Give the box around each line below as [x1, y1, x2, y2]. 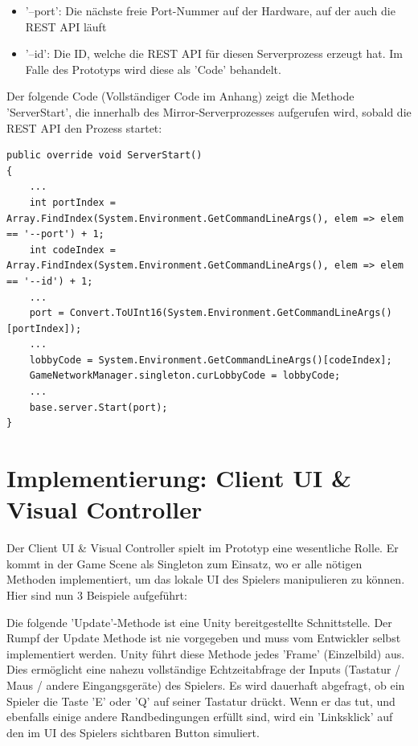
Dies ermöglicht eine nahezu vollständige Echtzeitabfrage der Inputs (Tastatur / [6, 661, 401, 678]
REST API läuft [25, 18, 107, 35]
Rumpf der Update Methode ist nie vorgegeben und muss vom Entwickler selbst [6, 629, 401, 646]
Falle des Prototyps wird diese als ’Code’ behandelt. [25, 60, 281, 77]
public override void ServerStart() [6, 150, 203, 162]
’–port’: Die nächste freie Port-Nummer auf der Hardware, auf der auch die [25, 2, 395, 18]
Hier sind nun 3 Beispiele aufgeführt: [6, 586, 187, 603]
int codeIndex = [29, 244, 117, 256]
